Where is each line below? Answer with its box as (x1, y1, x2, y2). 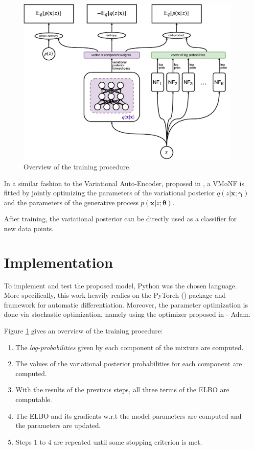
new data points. (4, 223, 54, 233)
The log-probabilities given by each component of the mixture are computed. (15, 342, 244, 352)
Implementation (4, 252, 113, 272)
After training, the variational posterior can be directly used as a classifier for (4, 213, 237, 224)
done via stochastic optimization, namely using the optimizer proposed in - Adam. (4, 309, 251, 319)
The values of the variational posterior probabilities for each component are (15, 358, 242, 369)
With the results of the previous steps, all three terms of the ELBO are (15, 384, 230, 395)
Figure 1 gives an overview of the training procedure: (4, 326, 163, 336)
